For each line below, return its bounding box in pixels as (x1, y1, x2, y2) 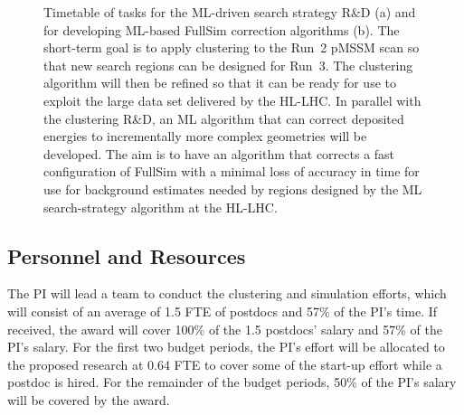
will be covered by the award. (7, 390, 170, 409)
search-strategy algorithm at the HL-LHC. (43, 197, 278, 216)
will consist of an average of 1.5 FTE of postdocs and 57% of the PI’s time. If (7, 301, 438, 320)
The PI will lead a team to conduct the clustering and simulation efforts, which (7, 284, 447, 303)
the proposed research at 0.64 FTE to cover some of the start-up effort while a (7, 354, 442, 373)
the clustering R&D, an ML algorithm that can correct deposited (43, 108, 404, 127)
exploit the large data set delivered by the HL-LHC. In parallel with (43, 90, 421, 109)
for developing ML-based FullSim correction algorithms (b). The (43, 20, 400, 39)
